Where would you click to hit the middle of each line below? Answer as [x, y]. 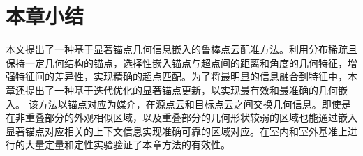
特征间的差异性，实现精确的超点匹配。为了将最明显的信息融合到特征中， [181, 76]
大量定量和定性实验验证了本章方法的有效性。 [127, 145]
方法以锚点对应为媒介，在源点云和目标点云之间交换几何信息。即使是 [194, 103]
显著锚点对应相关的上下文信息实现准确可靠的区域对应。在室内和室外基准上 [177, 131]
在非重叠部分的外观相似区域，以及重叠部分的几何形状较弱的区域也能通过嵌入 [181, 117]
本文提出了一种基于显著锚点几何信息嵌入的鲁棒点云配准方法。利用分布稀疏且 [181, 49]
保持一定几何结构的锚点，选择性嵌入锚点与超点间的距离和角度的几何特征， [177, 62]
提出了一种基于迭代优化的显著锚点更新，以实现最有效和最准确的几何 [181, 89]
